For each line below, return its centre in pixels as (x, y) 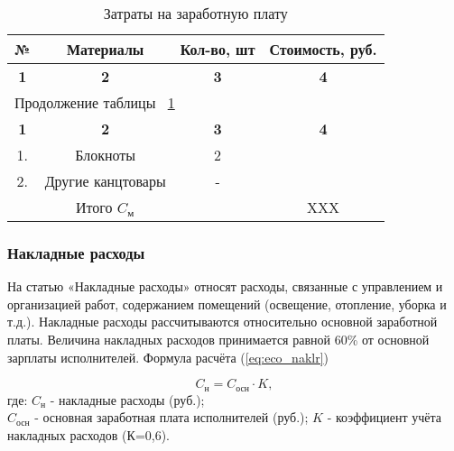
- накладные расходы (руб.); (127, 399)
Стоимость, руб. (323, 49)
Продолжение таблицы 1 (95, 102)
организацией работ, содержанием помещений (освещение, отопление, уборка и (227, 304)
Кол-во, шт (218, 49)
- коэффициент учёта (384, 417)
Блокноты (106, 155)
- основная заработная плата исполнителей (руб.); (171, 417)
